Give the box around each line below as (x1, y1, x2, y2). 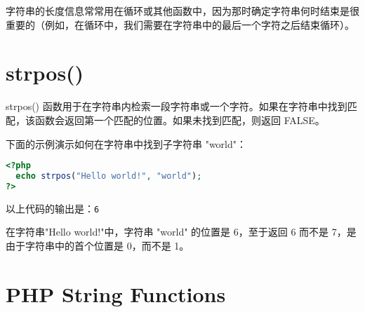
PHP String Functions (6, 279, 226, 308)
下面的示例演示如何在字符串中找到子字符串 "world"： (6, 136, 247, 151)
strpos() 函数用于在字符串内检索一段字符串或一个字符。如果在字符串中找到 (6, 99, 347, 114)
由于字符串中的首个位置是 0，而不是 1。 (6, 238, 190, 252)
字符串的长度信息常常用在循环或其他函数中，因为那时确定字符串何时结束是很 (6, 4, 359, 18)
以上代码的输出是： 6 (6, 201, 100, 215)
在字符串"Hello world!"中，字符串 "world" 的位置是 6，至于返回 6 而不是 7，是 (6, 224, 357, 239)
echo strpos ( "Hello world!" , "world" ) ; (15, 170, 202, 181)
